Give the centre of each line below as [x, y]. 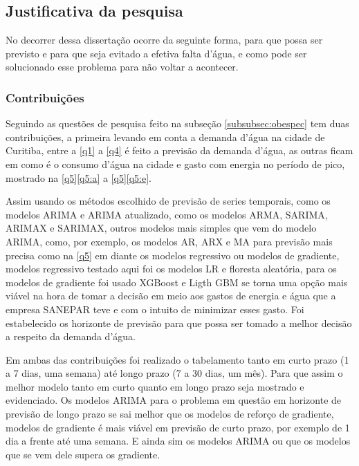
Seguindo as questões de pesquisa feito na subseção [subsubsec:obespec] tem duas [177, 123]
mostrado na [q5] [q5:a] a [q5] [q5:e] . [79, 177]
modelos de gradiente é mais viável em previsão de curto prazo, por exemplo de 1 [178, 427]
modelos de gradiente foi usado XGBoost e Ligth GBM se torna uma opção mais [177, 282]
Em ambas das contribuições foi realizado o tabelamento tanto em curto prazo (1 [177, 359]
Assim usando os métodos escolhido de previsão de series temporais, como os [168, 201]
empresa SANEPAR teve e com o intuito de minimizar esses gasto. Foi [155, 309]
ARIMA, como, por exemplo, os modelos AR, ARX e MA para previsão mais [169, 241]
